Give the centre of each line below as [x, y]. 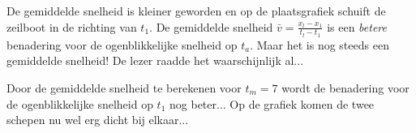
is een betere [357, 26]
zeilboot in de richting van [72, 26]
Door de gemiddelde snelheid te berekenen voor [124, 88]
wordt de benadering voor [345, 88]
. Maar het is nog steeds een [320, 44]
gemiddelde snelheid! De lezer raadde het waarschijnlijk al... [155, 60]
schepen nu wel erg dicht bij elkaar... [98, 120]
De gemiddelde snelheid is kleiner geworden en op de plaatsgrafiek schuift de [196, 11]
